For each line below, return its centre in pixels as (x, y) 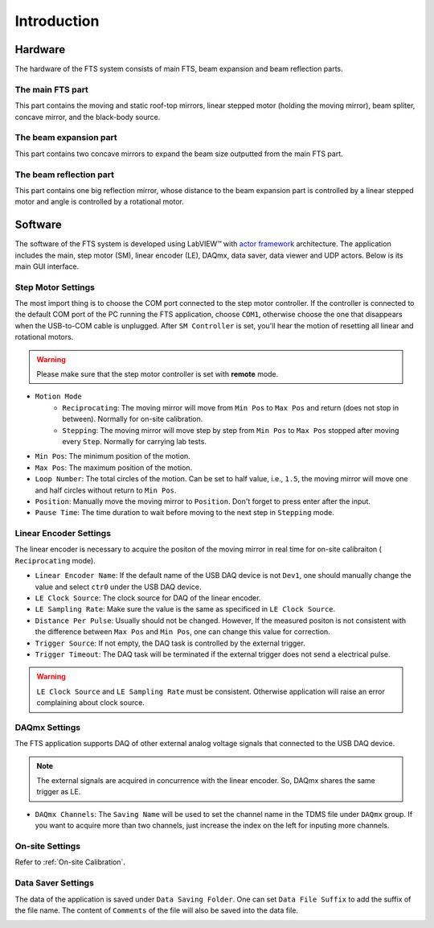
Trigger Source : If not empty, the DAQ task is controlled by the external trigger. (170, 643)
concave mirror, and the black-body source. (88, 117)
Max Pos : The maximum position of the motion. (114, 468)
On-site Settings (47, 847)
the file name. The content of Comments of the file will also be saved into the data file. (157, 910)
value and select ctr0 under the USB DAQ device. (118, 587)
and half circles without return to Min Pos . (106, 490)
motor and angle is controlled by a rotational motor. (99, 202)
